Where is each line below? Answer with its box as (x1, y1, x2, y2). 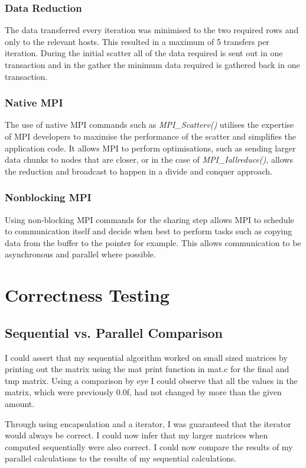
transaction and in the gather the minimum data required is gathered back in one (5, 59, 300, 70)
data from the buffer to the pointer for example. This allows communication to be (5, 236, 301, 248)
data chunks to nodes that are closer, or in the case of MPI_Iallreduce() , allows (5, 153, 293, 166)
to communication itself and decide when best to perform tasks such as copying (5, 225, 292, 237)
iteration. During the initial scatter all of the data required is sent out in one (5, 47, 283, 59)
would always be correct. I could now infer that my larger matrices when (5, 429, 268, 441)
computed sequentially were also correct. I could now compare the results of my (5, 440, 293, 453)
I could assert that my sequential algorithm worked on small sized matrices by (5, 351, 288, 363)
